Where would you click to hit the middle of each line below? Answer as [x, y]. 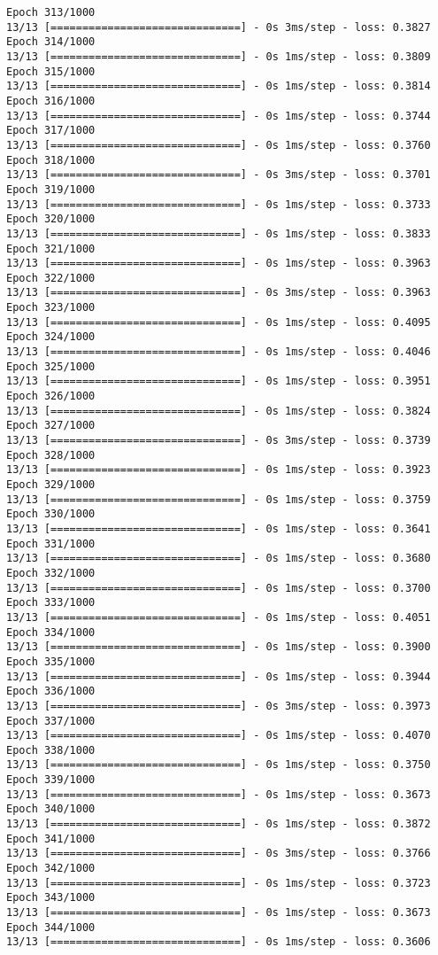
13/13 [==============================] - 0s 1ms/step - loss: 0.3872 [219, 824]
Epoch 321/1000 [51, 248]
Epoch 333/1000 [51, 603]
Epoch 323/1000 [51, 308]
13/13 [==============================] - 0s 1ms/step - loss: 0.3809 [219, 56]
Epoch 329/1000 [51, 485]
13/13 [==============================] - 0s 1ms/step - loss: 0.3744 [219, 116]
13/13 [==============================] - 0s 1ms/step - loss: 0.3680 [219, 559]
